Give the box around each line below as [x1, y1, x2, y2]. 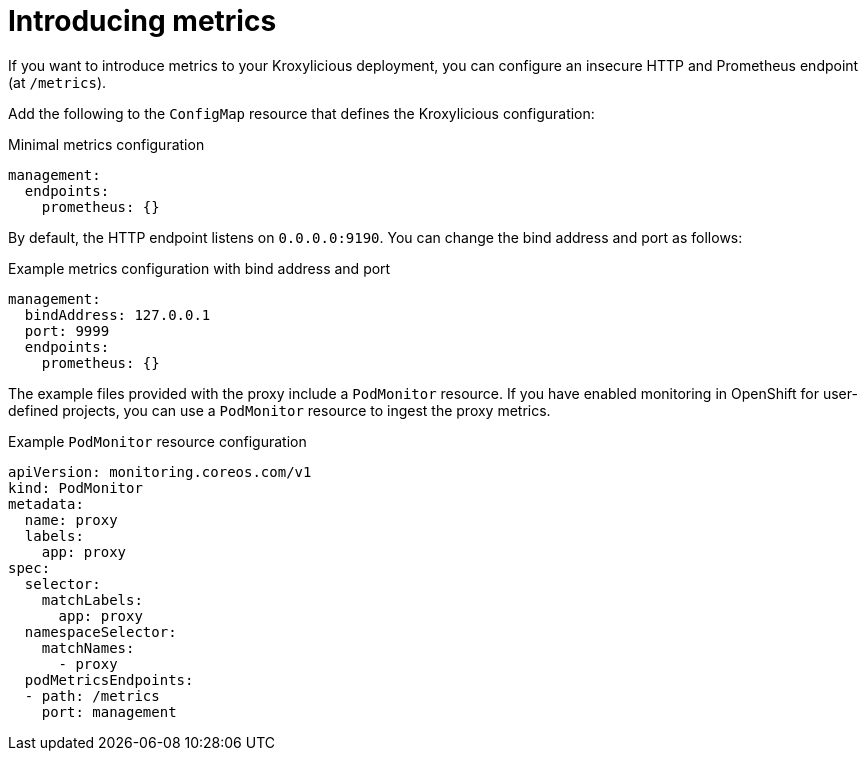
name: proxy [24, 511, 118, 528]
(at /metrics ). [8, 73, 107, 91]
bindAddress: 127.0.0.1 [24, 306, 211, 323]
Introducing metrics [8, 4, 277, 38]
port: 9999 [24, 322, 110, 339]
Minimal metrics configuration [8, 135, 205, 153]
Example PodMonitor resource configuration [8, 432, 307, 450]
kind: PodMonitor [8, 479, 143, 496]
